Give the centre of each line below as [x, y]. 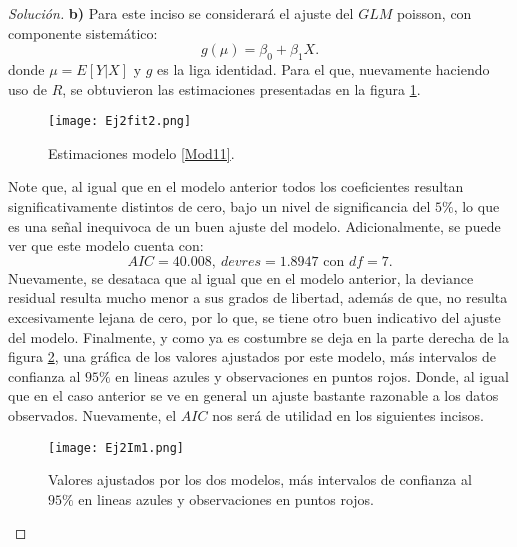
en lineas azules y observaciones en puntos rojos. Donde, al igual [312, 375]
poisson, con [434, 13]
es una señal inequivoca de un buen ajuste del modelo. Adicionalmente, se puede [254, 225]
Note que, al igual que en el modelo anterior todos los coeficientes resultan [236, 186]
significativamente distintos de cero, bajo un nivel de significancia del [219, 206]
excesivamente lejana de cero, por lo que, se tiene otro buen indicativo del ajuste [254, 316]
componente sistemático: [83, 32]
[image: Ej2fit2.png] [120, 121]
